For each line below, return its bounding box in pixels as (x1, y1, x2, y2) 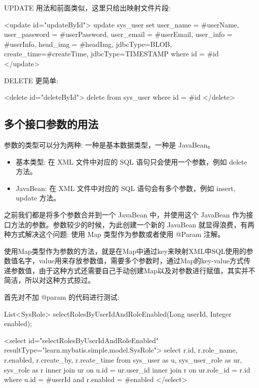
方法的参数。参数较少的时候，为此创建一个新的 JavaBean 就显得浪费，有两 (10, 219, 255, 229)
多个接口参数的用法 (4, 116, 98, 132)
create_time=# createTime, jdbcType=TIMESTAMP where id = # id (4, 48, 219, 59)
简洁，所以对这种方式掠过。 (4, 275, 95, 285)
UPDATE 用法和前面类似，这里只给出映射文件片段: (4, 2, 171, 12)
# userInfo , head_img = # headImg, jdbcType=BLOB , (4, 38, 172, 49)
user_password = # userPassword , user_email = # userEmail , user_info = (4, 29, 233, 39)
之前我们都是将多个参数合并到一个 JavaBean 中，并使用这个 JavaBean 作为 (4, 209, 247, 219)
